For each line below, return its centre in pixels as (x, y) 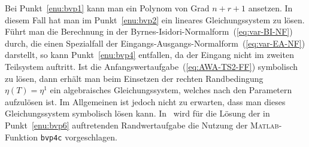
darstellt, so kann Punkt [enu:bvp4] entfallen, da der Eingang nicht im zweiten (149, 55)
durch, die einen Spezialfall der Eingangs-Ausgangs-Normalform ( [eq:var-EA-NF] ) (155, 43)
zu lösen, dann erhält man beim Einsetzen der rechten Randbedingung (134, 78)
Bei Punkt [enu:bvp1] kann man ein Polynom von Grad (107, 8)
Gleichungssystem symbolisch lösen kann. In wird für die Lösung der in (137, 113)
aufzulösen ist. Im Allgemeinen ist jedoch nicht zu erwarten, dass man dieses (145, 101)
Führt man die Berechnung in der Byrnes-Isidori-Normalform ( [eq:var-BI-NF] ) (149, 31)
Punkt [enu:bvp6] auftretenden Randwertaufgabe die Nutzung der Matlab (142, 125)
